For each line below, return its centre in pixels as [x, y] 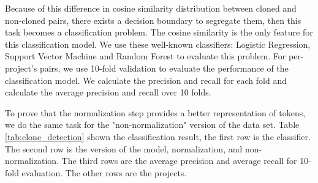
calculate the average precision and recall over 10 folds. [108, 92]
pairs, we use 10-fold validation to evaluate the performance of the [164, 68]
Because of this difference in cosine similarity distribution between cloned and [151, 8]
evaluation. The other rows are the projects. [104, 172]
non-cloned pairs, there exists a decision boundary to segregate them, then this [153, 20]
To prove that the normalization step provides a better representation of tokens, [155, 112]
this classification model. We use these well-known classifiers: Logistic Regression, [158, 44]
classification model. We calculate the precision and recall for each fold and [146, 80]
